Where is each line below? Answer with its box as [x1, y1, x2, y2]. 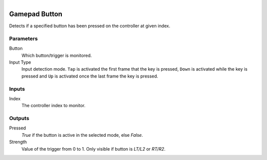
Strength [9, 139, 27, 145]
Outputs [9, 115, 30, 122]
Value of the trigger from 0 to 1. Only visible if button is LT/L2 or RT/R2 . [21, 146, 166, 152]
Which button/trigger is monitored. [21, 52, 92, 58]
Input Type [9, 59, 32, 65]
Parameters [9, 35, 38, 42]
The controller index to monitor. [21, 103, 86, 109]
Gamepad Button [9, 10, 63, 18]
